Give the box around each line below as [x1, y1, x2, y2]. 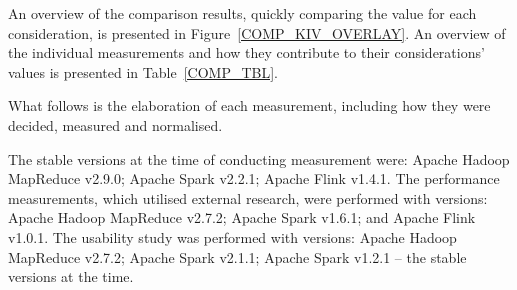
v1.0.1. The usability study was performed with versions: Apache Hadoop [8, 226, 457, 247]
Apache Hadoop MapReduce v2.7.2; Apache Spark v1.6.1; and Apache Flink [8, 207, 476, 228]
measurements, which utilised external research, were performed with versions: [8, 187, 488, 208]
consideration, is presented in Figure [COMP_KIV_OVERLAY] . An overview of [8, 22, 506, 43]
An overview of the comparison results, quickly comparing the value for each [8, 3, 477, 23]
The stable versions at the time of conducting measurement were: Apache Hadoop [8, 148, 510, 169]
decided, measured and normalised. [8, 114, 223, 135]
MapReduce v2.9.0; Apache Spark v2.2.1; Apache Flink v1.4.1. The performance [8, 168, 500, 189]
